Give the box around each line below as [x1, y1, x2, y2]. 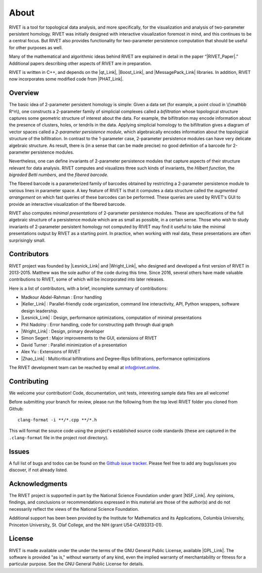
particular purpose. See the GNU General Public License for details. [9, 561, 144, 567]
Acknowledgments [9, 480, 68, 488]
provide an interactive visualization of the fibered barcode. [9, 201, 126, 207]
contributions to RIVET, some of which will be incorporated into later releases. [9, 276, 165, 282]
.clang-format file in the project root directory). [9, 434, 109, 440]
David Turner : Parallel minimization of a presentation [21, 342, 127, 348]
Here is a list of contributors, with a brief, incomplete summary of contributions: [9, 285, 168, 291]
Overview [9, 89, 39, 97]
